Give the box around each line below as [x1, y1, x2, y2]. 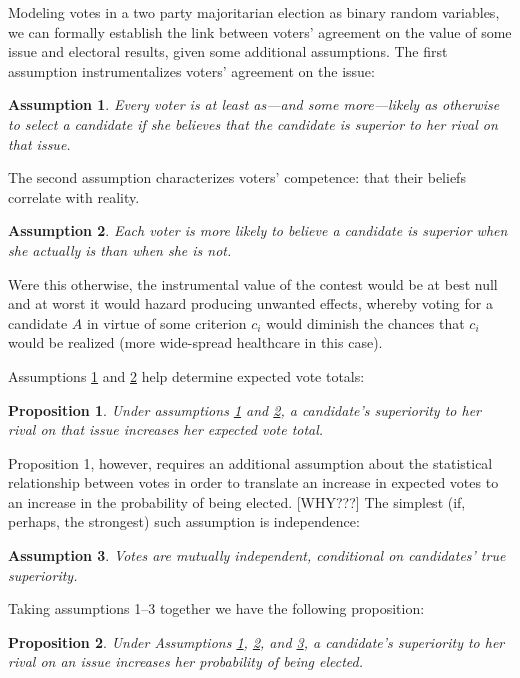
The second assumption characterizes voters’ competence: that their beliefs [8, 167, 466, 188]
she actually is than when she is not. [8, 239, 232, 260]
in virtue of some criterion [86, 312, 247, 333]
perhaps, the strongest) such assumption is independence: [8, 511, 360, 532]
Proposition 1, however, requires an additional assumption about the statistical [8, 452, 493, 473]
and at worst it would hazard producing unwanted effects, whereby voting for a [8, 293, 493, 314]
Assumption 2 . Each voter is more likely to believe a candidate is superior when [8, 220, 508, 241]
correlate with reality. [8, 186, 140, 207]
